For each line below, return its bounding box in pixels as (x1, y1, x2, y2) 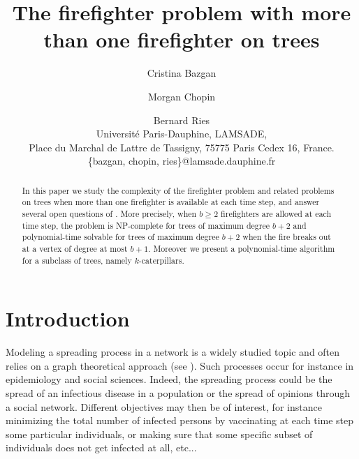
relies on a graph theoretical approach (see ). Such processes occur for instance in (6, 358, 354, 373)
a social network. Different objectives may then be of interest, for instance (6, 399, 322, 414)
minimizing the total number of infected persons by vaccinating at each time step (6, 413, 354, 428)
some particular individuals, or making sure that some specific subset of (6, 426, 313, 441)
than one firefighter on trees (43, 25, 320, 54)
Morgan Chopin (147, 89, 216, 103)
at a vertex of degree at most (22, 242, 128, 254)
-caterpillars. (138, 254, 184, 266)
